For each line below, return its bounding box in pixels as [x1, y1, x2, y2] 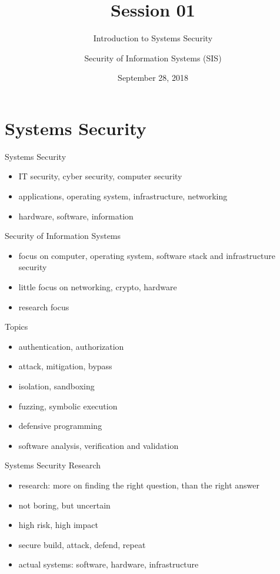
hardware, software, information [18, 209, 134, 222]
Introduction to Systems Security [93, 32, 213, 44]
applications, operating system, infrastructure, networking [18, 190, 228, 202]
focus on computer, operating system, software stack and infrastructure [18, 249, 276, 261]
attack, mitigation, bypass [18, 360, 112, 372]
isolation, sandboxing [18, 379, 95, 392]
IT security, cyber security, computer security [18, 170, 182, 182]
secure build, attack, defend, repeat [18, 538, 146, 550]
